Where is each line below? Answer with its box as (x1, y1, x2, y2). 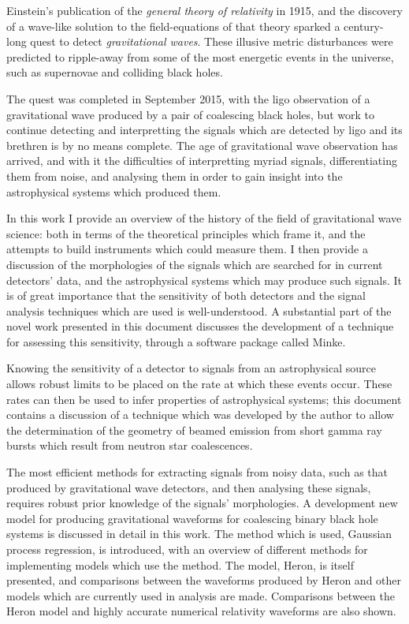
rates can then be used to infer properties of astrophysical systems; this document (6, 390, 402, 407)
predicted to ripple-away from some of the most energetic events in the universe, (6, 48, 394, 65)
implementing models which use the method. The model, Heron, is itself (6, 556, 354, 573)
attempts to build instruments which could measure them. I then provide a (6, 241, 368, 257)
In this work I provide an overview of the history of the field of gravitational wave (6, 210, 402, 226)
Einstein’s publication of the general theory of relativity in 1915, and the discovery (6, 2, 403, 18)
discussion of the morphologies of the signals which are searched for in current (6, 256, 383, 272)
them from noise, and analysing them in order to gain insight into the (6, 167, 343, 184)
